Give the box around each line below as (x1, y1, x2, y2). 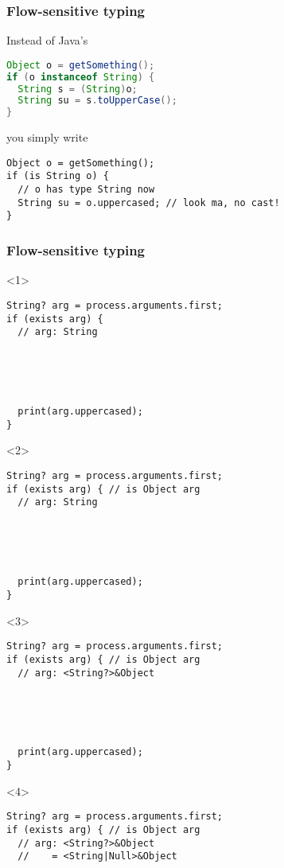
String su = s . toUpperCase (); (18, 95, 177, 107)
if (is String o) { (6, 170, 109, 182)
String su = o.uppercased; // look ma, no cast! (18, 197, 280, 208)
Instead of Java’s (6, 32, 88, 49)
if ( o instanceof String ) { (6, 71, 155, 83)
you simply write (6, 129, 88, 146)
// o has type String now (18, 184, 155, 196)
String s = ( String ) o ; (18, 83, 138, 95)
